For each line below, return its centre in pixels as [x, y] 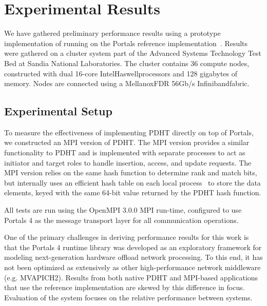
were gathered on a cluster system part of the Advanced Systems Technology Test [133, 53]
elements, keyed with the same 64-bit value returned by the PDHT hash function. [133, 192]
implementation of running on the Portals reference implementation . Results [126, 43]
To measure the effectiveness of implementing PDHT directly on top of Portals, [129, 132]
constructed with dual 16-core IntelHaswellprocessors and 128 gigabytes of [121, 73]
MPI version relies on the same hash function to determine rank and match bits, [131, 172]
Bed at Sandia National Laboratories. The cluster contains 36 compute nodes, [127, 63]
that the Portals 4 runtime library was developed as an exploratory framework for [133, 247]
